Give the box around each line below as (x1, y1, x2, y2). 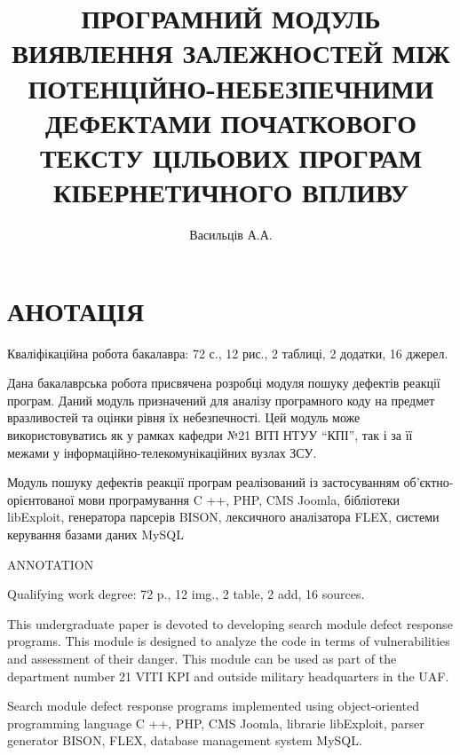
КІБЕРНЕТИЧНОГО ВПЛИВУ (52, 174, 409, 210)
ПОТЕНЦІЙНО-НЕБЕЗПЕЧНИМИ (28, 69, 434, 106)
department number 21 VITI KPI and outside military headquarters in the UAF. (7, 666, 449, 685)
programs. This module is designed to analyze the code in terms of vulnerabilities (7, 632, 450, 650)
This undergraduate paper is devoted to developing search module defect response (7, 614, 453, 633)
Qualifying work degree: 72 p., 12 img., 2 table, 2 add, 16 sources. (7, 585, 365, 603)
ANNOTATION (7, 554, 94, 573)
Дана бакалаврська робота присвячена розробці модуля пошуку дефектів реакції (7, 374, 440, 392)
